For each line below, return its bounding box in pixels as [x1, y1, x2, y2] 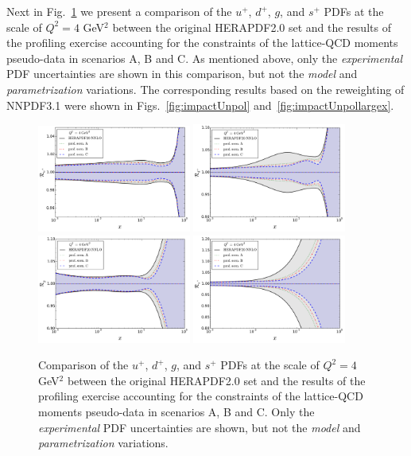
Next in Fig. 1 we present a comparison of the [6, 3, 232, 19]
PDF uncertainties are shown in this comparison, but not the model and [6, 65, 358, 82]
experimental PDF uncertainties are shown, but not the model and [38, 419, 361, 435]
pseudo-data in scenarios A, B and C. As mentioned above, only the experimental [6, 49, 403, 66]
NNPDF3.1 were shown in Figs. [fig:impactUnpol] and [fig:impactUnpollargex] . [6, 96, 394, 113]
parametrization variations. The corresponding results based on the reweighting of [6, 80, 405, 97]
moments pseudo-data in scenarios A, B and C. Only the [38, 403, 315, 419]
